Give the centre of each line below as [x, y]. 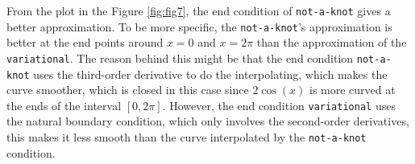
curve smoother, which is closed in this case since [128, 90]
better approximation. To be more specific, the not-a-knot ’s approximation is [199, 26]
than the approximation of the [332, 42]
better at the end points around [85, 42]
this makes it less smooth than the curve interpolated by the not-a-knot [187, 137]
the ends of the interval [64, 105]
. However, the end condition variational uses [279, 105]
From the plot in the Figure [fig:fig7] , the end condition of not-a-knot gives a [199, 10]
